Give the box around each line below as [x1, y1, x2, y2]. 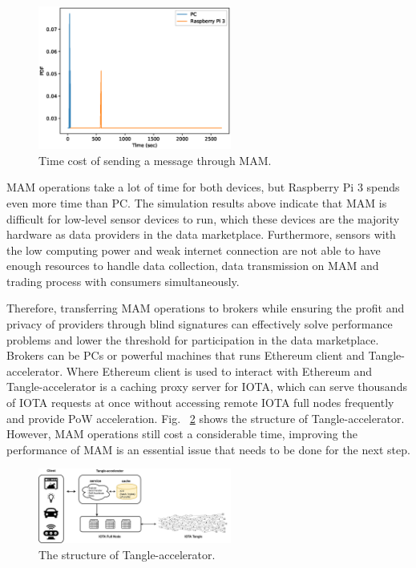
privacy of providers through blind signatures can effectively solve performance [6, 316, 393, 332]
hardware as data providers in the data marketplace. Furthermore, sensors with [6, 226, 396, 243]
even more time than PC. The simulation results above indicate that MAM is [6, 194, 387, 211]
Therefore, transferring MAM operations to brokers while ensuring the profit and [6, 300, 405, 316]
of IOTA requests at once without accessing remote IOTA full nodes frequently [6, 394, 394, 411]
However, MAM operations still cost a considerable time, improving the [6, 425, 357, 442]
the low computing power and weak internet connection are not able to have [6, 241, 381, 258]
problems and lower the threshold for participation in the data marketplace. [6, 331, 379, 348]
